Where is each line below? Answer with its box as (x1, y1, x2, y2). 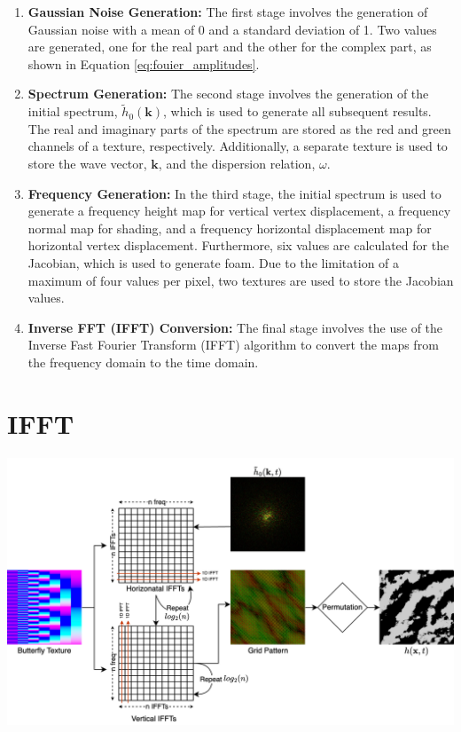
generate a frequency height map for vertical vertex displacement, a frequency (27, 201, 451, 220)
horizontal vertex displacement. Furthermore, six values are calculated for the (27, 236, 449, 255)
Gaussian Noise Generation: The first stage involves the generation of (27, 3, 428, 20)
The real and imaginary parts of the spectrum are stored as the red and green (27, 119, 451, 138)
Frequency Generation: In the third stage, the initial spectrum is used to (27, 184, 441, 202)
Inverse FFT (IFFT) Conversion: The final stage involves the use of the (27, 318, 443, 336)
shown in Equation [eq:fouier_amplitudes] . (27, 54, 260, 73)
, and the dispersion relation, (158, 153, 316, 172)
